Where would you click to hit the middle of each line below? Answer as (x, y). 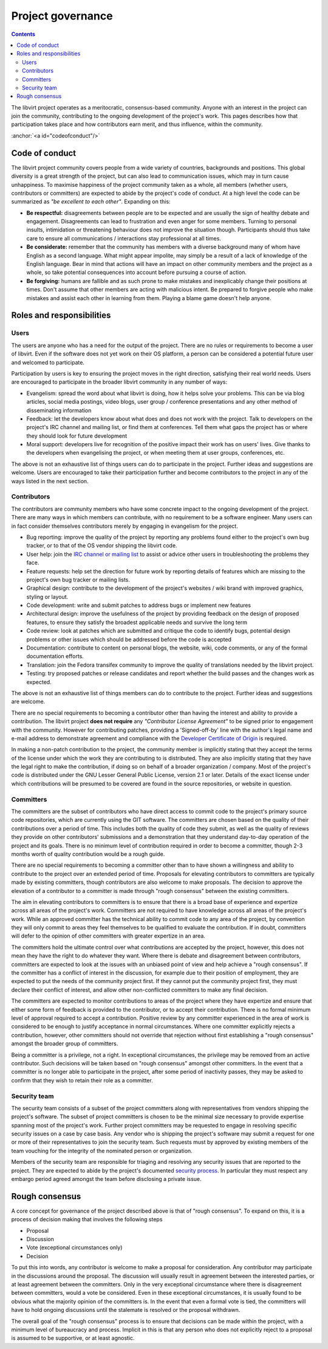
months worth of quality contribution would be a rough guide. (88, 854)
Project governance (62, 16)
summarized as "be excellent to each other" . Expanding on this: (91, 201)
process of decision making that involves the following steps (87, 1219)
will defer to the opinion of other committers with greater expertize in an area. (108, 936)
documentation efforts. (55, 656)
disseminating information (59, 410)
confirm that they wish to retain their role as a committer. (82, 1080)
